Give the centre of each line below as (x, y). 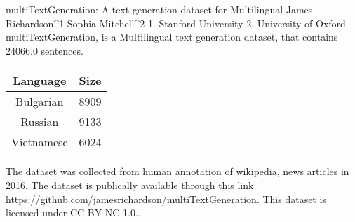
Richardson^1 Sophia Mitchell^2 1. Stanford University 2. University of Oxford (176, 23)
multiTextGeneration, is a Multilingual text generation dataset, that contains (172, 37)
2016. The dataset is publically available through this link (130, 185)
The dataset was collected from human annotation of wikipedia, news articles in (177, 171)
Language (40, 81)
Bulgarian (40, 102)
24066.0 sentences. (45, 50)
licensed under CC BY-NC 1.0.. (73, 213)
